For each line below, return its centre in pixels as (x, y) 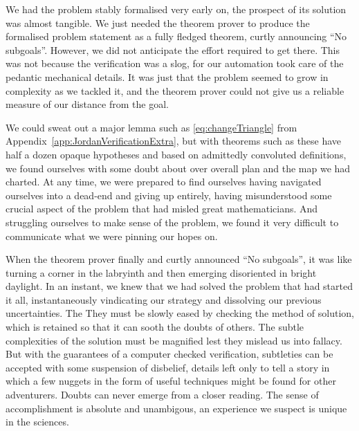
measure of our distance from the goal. (87, 104)
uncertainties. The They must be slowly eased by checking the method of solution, (180, 313)
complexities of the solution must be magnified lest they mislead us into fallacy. (174, 340)
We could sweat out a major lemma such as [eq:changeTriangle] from (151, 127)
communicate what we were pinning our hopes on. (112, 236)
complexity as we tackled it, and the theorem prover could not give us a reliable (175, 90)
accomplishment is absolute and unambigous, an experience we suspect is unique (176, 408)
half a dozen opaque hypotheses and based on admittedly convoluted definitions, (176, 154)
